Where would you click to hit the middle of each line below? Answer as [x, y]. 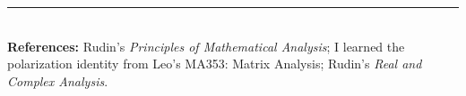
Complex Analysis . [58, 80]
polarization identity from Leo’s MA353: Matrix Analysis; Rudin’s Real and [215, 64]
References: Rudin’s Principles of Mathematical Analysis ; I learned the [206, 46]
